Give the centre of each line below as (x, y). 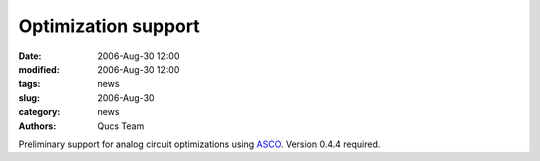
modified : (39, 69)
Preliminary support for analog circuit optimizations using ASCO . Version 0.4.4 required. (199, 144)
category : (39, 112)
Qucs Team (121, 126)
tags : (29, 84)
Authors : (37, 126)
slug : (29, 97)
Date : (30, 56)
